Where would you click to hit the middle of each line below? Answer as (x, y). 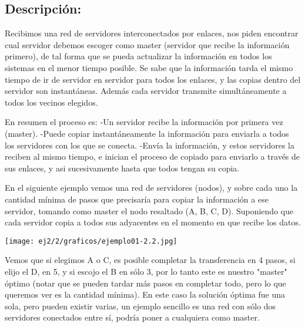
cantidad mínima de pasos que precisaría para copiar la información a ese (137, 199)
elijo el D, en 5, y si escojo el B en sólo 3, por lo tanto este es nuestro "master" (146, 271)
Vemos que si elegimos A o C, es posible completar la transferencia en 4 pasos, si (150, 260)
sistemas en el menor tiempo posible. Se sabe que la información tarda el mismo (149, 67)
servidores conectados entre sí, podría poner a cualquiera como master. (132, 317)
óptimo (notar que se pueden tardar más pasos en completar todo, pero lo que (145, 283)
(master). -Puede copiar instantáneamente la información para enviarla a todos (147, 133)
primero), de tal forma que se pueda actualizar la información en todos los (138, 56)
